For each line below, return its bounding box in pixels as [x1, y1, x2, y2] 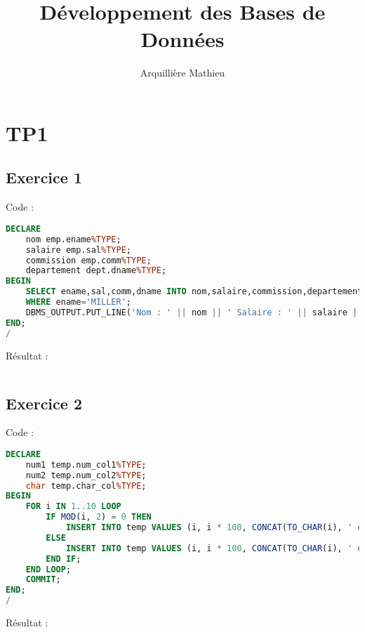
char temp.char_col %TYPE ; [25, 480, 147, 491]
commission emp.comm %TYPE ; [25, 255, 152, 265]
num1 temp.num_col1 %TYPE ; [25, 459, 147, 470]
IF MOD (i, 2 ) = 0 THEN [46, 512, 152, 522]
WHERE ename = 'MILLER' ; [25, 297, 132, 308]
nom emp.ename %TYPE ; [25, 234, 121, 244]
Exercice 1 [6, 166, 82, 188]
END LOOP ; [25, 564, 72, 574]
